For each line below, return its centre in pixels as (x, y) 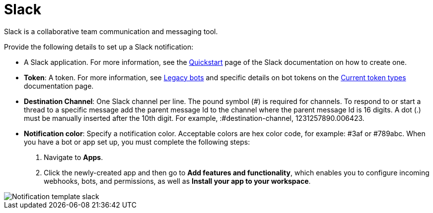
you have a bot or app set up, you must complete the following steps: (137, 142)
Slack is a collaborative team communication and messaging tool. (111, 31)
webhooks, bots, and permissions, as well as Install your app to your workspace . (177, 181)
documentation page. (59, 86)
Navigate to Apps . (73, 157)
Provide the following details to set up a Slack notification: (99, 47)
